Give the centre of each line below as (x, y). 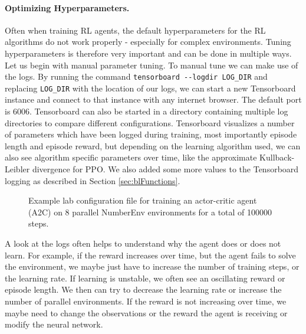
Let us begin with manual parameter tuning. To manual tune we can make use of (152, 65)
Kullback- (277, 157)
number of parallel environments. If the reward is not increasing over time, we (146, 301)
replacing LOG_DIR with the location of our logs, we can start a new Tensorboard (150, 88)
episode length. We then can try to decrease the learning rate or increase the (143, 289)
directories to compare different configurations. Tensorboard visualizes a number (150, 122)
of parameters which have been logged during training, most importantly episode (151, 134)
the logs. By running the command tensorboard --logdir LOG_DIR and (136, 76)
